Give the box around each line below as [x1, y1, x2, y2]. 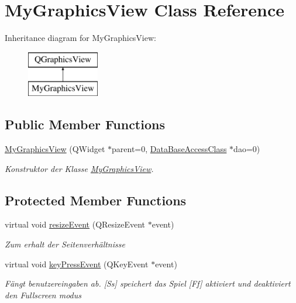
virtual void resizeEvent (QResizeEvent [5, 218, 145, 230]
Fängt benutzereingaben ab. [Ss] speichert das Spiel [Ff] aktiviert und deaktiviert [5, 277, 291, 290]
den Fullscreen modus [5, 288, 81, 301]
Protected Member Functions [5, 191, 187, 209]
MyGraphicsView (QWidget [5, 143, 105, 155]
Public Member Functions [5, 115, 165, 133]
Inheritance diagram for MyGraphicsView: [5, 32, 156, 44]
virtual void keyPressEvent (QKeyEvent [5, 257, 149, 270]
